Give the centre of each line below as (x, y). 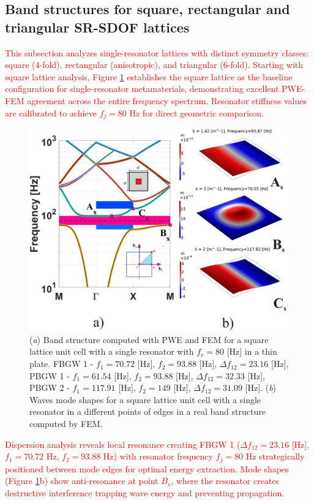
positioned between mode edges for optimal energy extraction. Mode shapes (147, 468)
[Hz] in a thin (252, 351)
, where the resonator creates (225, 481)
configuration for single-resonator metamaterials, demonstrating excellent (142, 89)
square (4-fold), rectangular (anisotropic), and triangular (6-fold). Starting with (154, 65)
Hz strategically (275, 456)
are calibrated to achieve (51, 112)
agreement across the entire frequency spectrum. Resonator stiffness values (167, 100)
